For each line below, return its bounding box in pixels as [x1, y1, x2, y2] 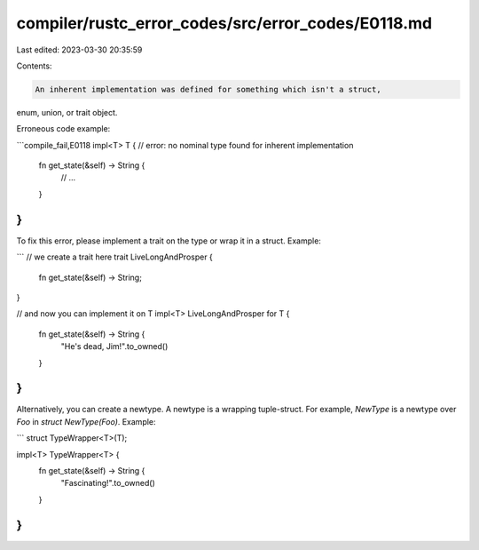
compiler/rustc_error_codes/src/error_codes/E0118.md [16, 13, 433, 33]
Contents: [16, 60, 52, 71]
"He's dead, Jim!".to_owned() [60, 341, 169, 352]
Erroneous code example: [16, 124, 111, 134]
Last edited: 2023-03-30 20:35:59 [16, 44, 143, 55]
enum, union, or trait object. [16, 107, 118, 117]
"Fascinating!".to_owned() [60, 478, 155, 489]
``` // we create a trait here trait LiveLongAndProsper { [16, 251, 213, 262]
